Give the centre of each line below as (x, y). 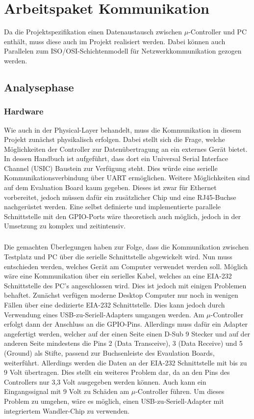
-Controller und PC (218, 32)
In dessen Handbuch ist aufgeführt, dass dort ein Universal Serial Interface (116, 158)
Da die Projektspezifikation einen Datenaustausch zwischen (93, 32)
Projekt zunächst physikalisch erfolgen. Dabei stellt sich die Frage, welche (114, 139)
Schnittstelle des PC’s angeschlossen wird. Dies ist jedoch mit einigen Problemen (125, 285)
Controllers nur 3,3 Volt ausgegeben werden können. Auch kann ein (105, 381)
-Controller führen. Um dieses (180, 391)
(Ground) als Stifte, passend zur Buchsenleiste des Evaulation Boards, (109, 352)
